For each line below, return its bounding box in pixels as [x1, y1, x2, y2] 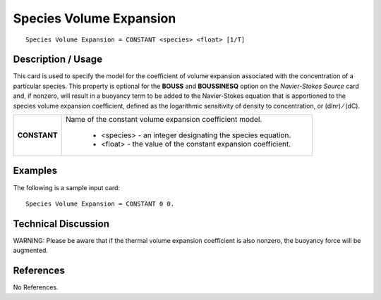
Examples [13, 165, 58, 177]
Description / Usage [13, 54, 102, 65]
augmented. [13, 246, 49, 255]
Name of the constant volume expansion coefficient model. [66, 115, 262, 125]
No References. [13, 283, 59, 292]
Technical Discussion [13, 218, 109, 230]
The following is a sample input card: [13, 183, 120, 192]
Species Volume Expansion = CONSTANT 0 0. [25, 199, 175, 208]
